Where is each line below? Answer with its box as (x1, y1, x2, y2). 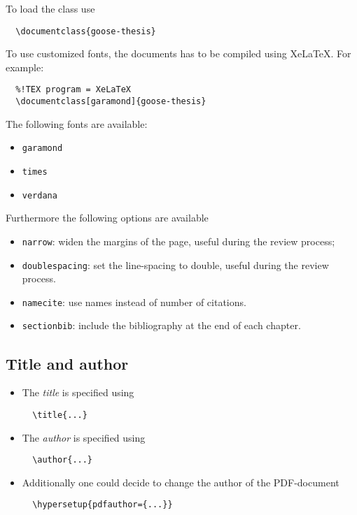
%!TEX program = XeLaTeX (15, 85, 131, 95)
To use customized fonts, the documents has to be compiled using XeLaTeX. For (6, 46, 351, 61)
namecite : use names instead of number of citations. (22, 294, 246, 309)
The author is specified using (22, 430, 146, 444)
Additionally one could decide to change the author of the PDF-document (22, 474, 339, 489)
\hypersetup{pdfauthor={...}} (32, 500, 173, 510)
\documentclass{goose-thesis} (15, 26, 156, 36)
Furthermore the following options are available (6, 210, 209, 225)
